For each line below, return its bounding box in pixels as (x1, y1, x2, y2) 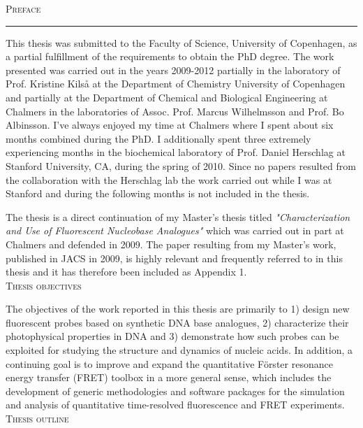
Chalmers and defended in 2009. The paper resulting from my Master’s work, (6, 236, 336, 251)
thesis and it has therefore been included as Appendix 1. (6, 264, 247, 279)
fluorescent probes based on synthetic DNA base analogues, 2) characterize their (6, 315, 349, 329)
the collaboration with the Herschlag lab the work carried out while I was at (6, 172, 332, 187)
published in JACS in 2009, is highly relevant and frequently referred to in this (6, 250, 343, 265)
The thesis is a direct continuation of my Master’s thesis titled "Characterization (6, 209, 350, 224)
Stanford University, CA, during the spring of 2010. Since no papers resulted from (6, 158, 356, 173)
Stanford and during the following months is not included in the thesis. (6, 186, 310, 201)
